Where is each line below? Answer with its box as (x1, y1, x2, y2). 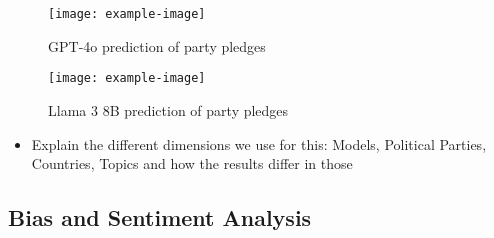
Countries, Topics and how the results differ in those (31, 153, 353, 174)
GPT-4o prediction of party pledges (48, 35, 266, 56)
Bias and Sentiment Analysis (8, 202, 312, 233)
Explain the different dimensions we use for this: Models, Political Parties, (31, 133, 487, 154)
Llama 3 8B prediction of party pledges (48, 99, 289, 120)
